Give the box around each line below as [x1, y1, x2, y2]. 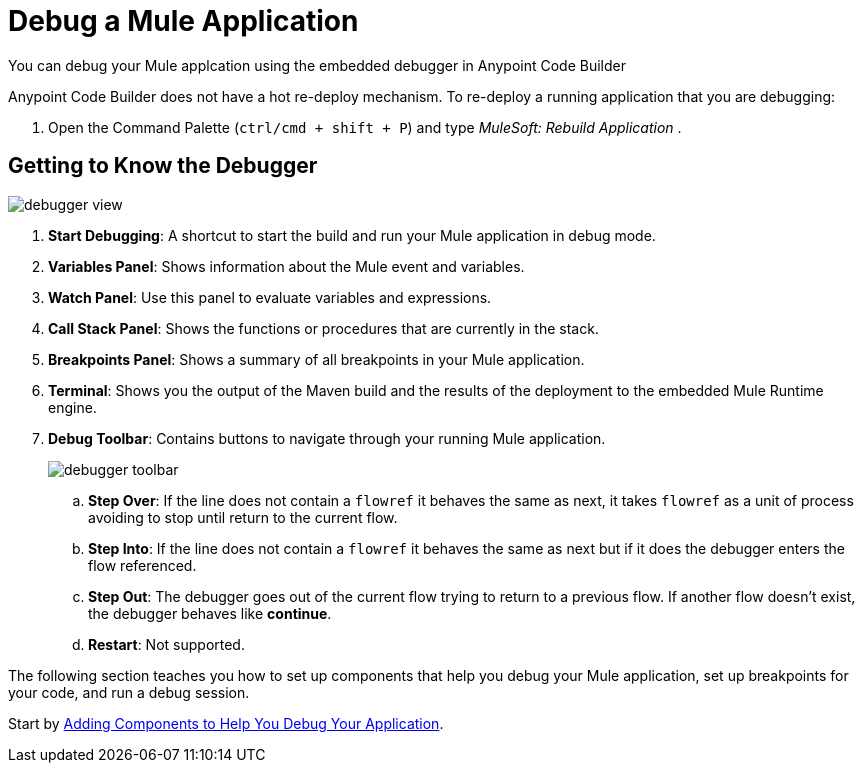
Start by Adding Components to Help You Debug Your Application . [8, 714, 444, 732]
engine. [48, 398, 97, 416]
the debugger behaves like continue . [88, 604, 332, 622]
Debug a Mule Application [8, 4, 359, 38]
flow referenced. [88, 556, 197, 574]
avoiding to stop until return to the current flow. [88, 508, 398, 526]
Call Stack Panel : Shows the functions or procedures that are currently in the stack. [48, 319, 599, 337]
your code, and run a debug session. [8, 683, 250, 701]
